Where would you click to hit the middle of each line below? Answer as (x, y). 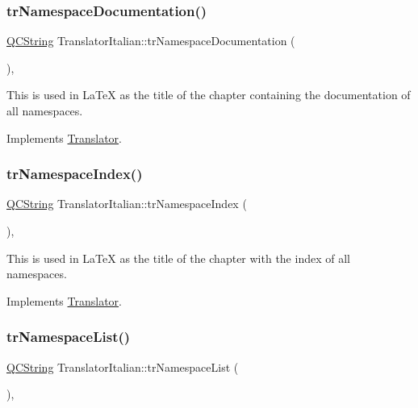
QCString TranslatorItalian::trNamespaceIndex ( (127, 204)
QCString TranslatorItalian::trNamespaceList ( (123, 366)
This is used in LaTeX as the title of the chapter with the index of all (178, 258)
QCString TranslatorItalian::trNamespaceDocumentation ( (151, 41)
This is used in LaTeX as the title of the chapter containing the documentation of (209, 95)
